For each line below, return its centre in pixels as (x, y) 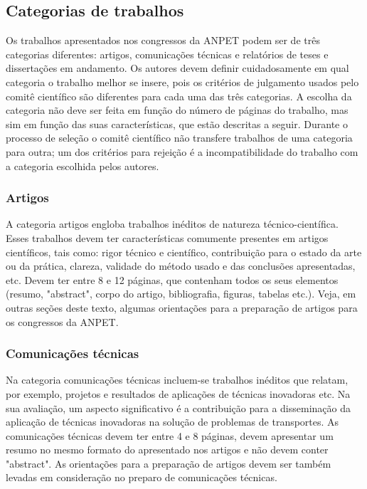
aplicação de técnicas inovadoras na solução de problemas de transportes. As (172, 422)
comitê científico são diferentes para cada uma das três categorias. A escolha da (179, 96)
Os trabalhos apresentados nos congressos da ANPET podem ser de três (163, 40)
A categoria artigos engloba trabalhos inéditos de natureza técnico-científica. (172, 224)
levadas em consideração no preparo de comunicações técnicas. (142, 477)
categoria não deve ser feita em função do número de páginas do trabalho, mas (177, 110)
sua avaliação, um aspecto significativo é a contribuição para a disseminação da (178, 407)
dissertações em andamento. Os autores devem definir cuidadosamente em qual (177, 68)
